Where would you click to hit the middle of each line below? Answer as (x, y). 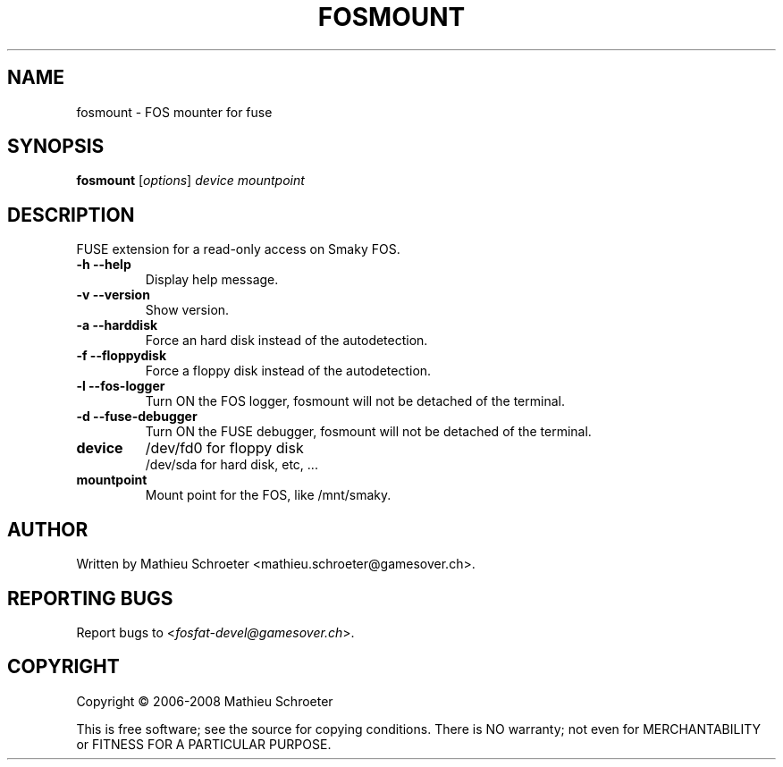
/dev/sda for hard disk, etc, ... (232, 465)
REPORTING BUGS (90, 598)
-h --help (104, 265)
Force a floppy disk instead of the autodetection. (288, 371)
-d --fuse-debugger (137, 417)
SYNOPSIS (56, 147)
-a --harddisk (117, 325)
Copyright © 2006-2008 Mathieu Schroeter (205, 701)
